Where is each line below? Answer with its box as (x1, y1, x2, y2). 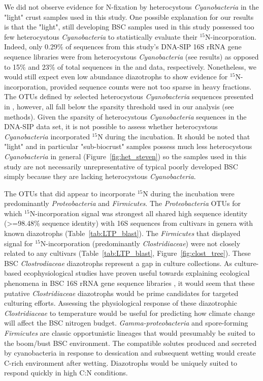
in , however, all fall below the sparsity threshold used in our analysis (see (4, 101, 234, 111)
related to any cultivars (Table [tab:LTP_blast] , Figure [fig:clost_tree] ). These (4, 248, 251, 258)
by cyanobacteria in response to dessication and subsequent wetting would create (4, 347, 256, 358)
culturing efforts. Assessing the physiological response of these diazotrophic (4, 298, 237, 308)
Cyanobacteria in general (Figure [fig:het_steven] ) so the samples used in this (4, 151, 247, 161)
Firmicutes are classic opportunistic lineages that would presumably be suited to (4, 328, 255, 338)
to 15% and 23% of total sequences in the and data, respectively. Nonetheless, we (4, 61, 256, 72)
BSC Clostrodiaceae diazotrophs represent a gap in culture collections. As (4, 257, 233, 268)
